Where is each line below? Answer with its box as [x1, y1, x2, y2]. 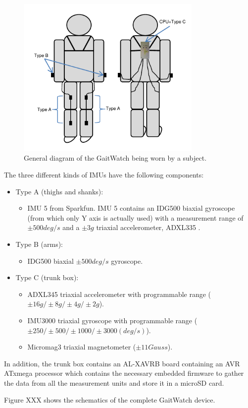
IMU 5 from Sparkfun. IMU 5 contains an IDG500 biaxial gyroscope [27, 203, 235, 213]
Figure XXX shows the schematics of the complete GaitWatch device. [4, 394, 215, 405]
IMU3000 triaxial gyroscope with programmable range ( [27, 315, 198, 325]
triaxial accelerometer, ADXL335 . [96, 222, 200, 233]
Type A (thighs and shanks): [15, 186, 103, 196]
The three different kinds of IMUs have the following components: [4, 170, 204, 180]
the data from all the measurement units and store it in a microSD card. [4, 377, 224, 388]
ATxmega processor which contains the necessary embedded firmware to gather [4, 368, 244, 378]
